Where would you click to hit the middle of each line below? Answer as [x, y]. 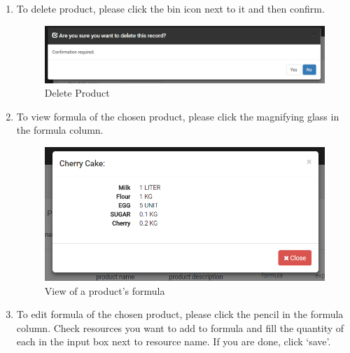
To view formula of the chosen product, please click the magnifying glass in [178, 116]
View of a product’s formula [105, 290]
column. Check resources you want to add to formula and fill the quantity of [180, 327]
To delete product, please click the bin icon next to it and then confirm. [170, 8]
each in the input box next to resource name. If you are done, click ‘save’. [174, 341]
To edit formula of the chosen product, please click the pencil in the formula [180, 314]
